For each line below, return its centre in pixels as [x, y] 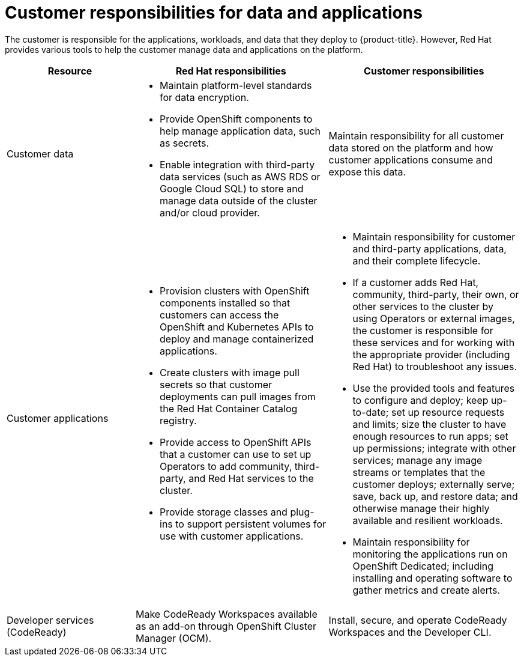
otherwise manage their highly [421, 508]
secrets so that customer [216, 384]
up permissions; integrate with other [434, 448]
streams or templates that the [419, 472]
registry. [178, 420]
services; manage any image [417, 460]
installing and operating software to [432, 578]
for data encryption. [204, 97]
